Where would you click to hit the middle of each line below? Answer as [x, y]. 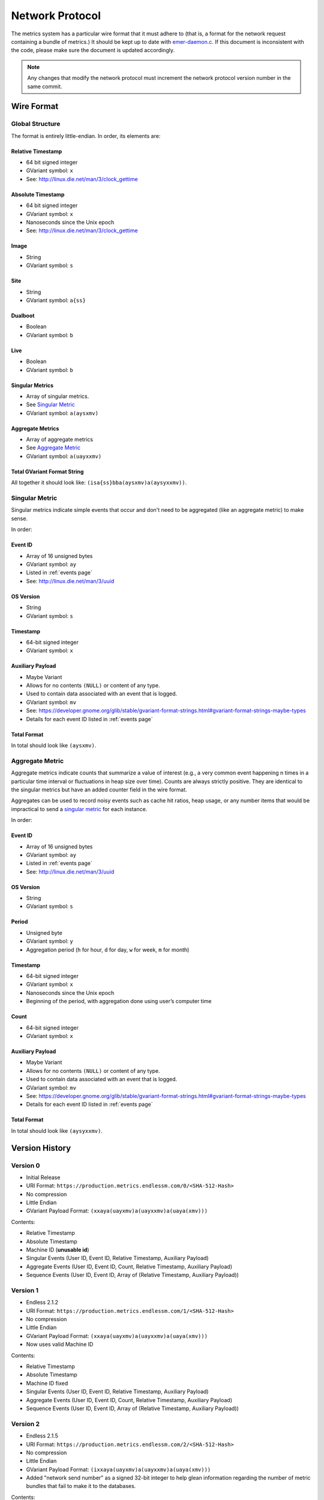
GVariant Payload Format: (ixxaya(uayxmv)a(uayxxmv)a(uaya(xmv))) [118, 1469]
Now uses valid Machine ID [60, 1345]
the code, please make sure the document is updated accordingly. [93, 50]
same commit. [45, 86]
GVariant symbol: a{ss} [56, 300]
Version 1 [25, 1290]
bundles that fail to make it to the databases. [81, 1486]
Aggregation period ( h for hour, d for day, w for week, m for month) [108, 949]
